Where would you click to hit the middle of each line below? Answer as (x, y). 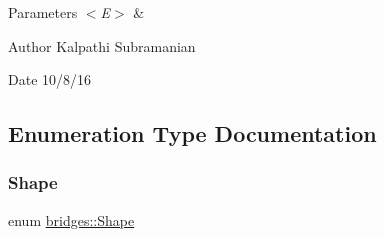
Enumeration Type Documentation (192, 133)
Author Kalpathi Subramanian (102, 45)
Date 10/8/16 (50, 79)
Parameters (43, 12)
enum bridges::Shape (71, 219)
